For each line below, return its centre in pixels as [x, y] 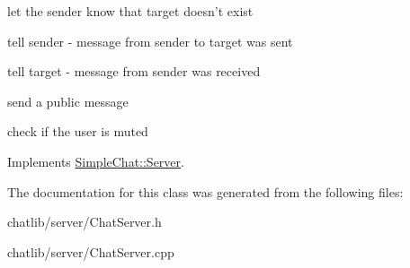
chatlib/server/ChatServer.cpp [91, 251]
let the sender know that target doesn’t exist [130, 11]
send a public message [68, 101]
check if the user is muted [78, 131]
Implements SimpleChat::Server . [96, 161]
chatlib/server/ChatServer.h [85, 222]
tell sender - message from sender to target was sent [150, 41]
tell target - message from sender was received [134, 71]
